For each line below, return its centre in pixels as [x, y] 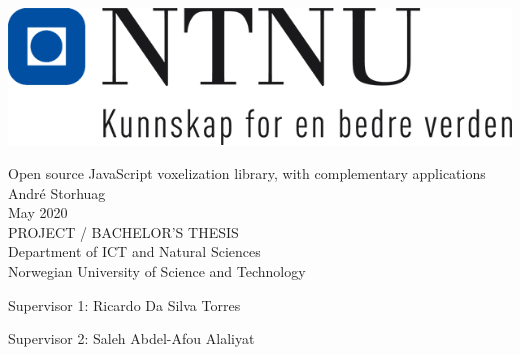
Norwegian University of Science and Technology [157, 270]
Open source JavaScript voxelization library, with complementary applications [247, 172]
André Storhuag [57, 192]
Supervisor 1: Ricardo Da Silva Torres [124, 304]
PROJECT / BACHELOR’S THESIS [123, 231]
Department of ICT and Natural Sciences [134, 251]
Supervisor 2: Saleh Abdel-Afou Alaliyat [131, 338]
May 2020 [38, 212]
